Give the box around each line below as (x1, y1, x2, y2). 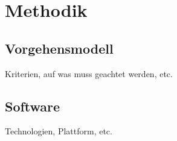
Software (5, 96, 60, 115)
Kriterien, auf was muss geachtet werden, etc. (5, 67, 173, 80)
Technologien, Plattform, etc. (5, 125, 112, 137)
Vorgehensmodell (5, 39, 114, 57)
